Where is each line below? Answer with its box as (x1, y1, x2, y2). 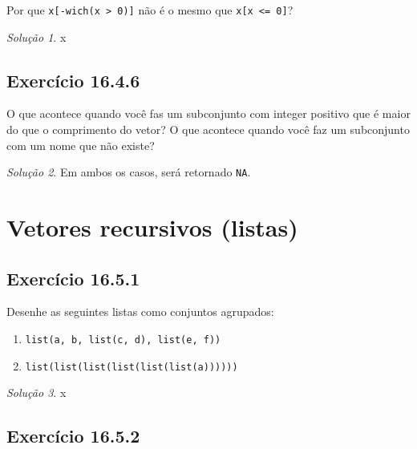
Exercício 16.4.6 (6, 67, 140, 92)
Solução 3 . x (6, 384, 67, 401)
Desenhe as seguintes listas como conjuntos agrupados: (6, 303, 274, 320)
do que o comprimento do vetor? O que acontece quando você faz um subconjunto (6, 121, 410, 138)
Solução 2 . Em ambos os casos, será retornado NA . (6, 164, 251, 180)
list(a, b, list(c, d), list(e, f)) (25, 334, 221, 346)
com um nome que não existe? (6, 136, 155, 153)
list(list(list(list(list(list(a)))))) (25, 361, 238, 373)
